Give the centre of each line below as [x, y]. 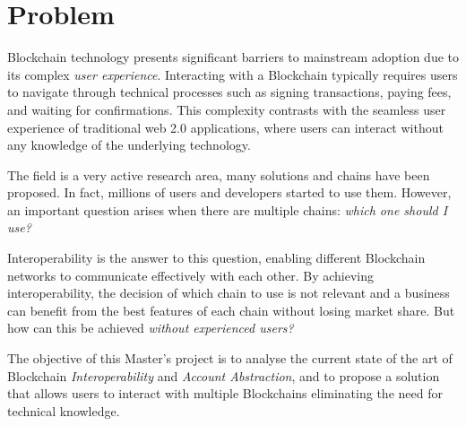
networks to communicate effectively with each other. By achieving [191, 275]
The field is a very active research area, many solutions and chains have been [219, 174]
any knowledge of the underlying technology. [129, 145]
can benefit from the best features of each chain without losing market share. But [231, 310]
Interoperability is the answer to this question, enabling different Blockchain [216, 258]
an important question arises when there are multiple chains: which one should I [228, 209]
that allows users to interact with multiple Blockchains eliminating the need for [225, 393]
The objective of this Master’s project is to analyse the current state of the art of [230, 358]
